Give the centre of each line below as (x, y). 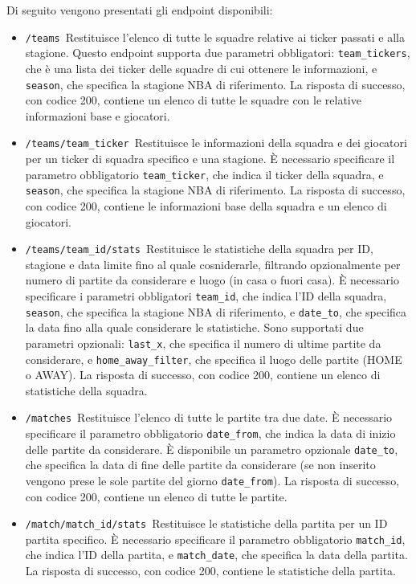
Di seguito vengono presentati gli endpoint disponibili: (140, 10)
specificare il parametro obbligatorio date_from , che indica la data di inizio (210, 433)
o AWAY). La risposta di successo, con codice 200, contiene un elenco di (203, 375)
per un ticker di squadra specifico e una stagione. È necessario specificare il (210, 158)
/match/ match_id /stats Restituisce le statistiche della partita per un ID (206, 523)
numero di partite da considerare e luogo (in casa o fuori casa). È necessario (212, 280)
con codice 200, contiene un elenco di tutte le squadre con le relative (193, 100)
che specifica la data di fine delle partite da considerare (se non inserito (200, 465)
